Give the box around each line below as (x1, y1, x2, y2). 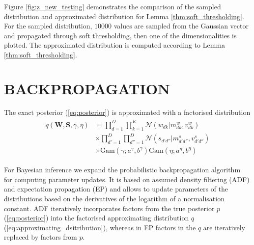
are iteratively (203, 222, 245, 232)
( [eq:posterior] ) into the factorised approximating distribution (4, 213, 189, 223)
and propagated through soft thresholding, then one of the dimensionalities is (4, 30, 237, 40)
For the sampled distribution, (4, 21, 92, 31)
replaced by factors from (4, 232, 77, 242)
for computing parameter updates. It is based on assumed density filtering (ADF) (4, 174, 250, 184)
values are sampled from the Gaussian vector (113, 21, 249, 31)
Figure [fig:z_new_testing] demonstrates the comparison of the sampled (4, 1, 221, 11)
